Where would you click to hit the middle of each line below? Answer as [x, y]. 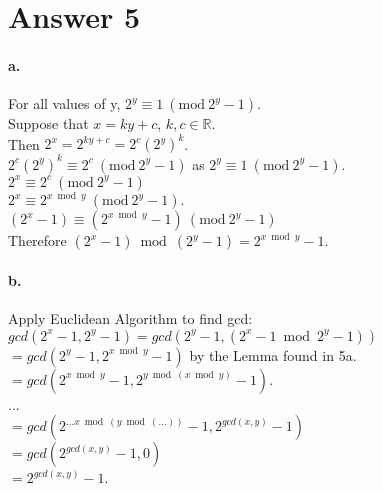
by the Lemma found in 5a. [273, 354]
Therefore [37, 240]
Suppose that [48, 123]
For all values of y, [64, 103]
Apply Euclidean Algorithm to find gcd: [130, 318]
